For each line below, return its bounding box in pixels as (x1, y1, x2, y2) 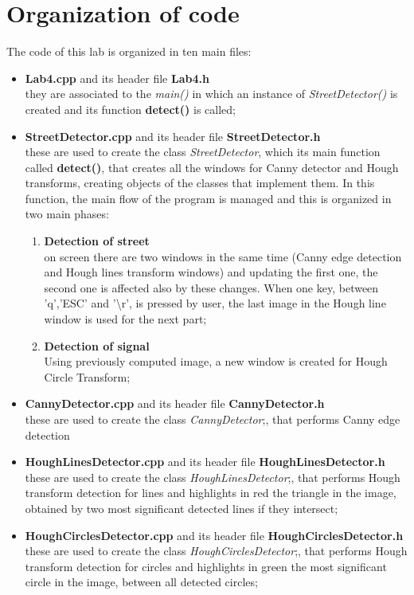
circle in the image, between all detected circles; (25, 573, 258, 590)
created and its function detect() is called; (25, 100, 236, 117)
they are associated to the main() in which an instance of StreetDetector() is (25, 85, 398, 102)
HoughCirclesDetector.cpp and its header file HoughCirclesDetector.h (25, 526, 404, 543)
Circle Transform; (44, 368, 131, 385)
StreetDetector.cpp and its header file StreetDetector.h (25, 127, 321, 144)
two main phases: (25, 206, 109, 222)
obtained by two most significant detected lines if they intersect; (25, 499, 338, 516)
